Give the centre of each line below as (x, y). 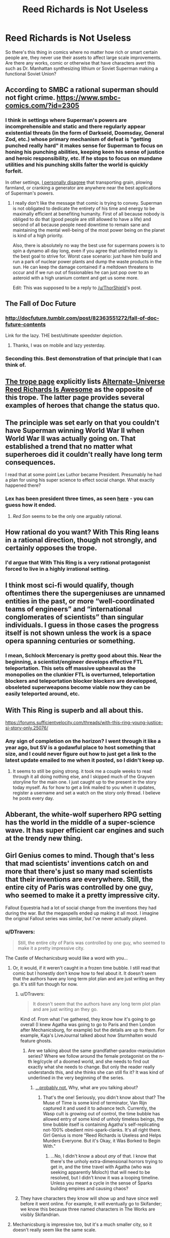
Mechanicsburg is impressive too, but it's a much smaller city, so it (82, 1224)
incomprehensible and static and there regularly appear (75, 127)
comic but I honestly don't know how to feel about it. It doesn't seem (84, 973)
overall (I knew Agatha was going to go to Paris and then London (88, 1024)
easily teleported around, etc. (43, 694)
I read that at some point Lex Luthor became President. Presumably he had (83, 475)
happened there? (23, 485)
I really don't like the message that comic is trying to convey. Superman (87, 203)
